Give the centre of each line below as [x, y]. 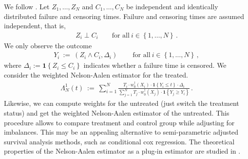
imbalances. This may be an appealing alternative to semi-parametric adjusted [121, 132]
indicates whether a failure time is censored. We [155, 65]
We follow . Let [27, 6]
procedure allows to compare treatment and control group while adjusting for [119, 122]
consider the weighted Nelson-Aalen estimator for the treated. [96, 75]
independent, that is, [35, 26]
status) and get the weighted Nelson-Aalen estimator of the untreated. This [117, 112]
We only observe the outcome [48, 45]
